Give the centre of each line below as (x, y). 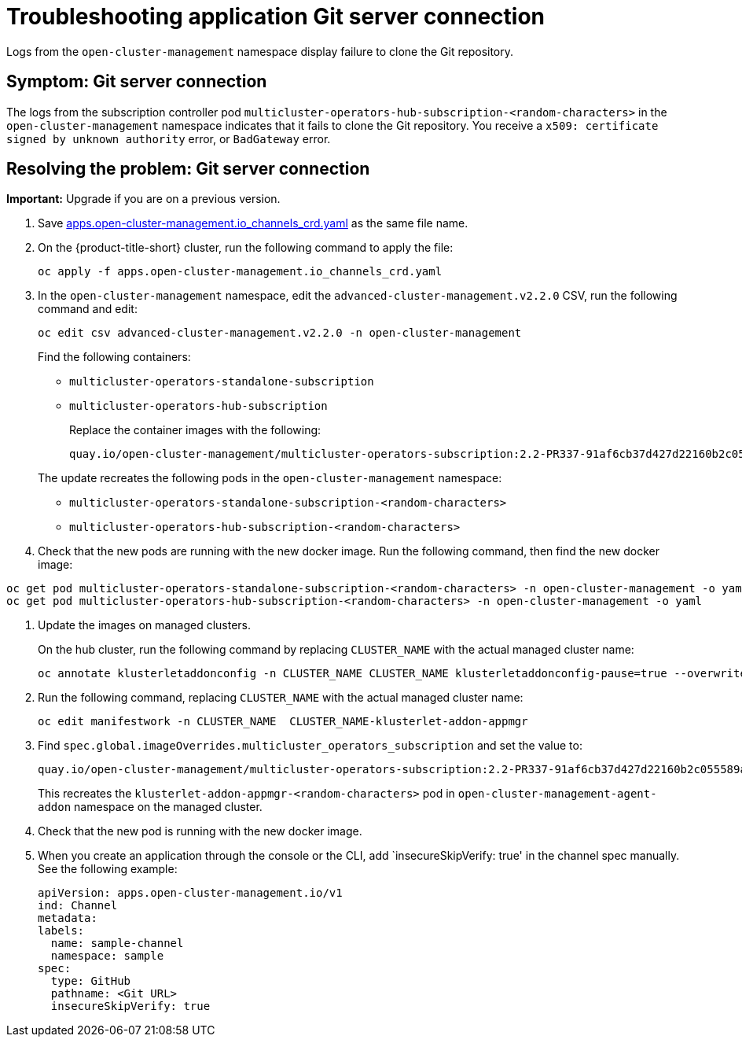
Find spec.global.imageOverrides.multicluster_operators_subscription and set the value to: (310, 746)
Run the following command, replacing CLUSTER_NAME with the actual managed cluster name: (281, 698)
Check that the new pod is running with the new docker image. (200, 831)
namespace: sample (107, 956)
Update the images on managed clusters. (144, 625)
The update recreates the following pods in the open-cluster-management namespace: (270, 478)
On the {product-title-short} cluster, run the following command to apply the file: (246, 248)
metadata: (68, 918)
